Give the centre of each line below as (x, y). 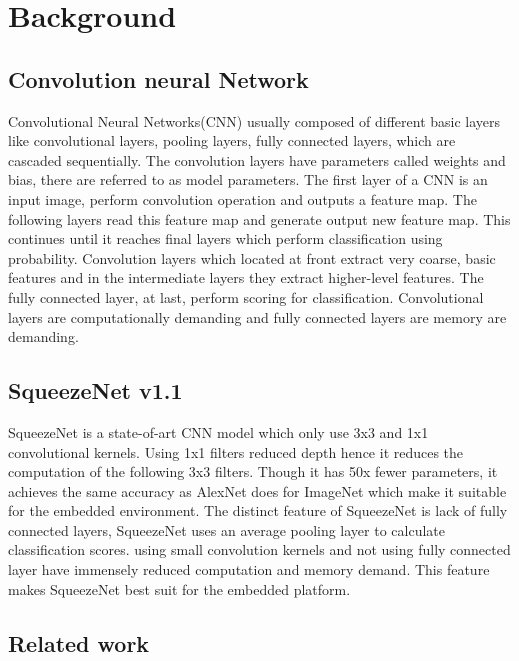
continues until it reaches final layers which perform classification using (225, 238)
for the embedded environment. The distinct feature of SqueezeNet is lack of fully (258, 510)
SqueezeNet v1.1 (95, 390)
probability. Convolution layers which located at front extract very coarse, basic (252, 257)
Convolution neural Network (158, 78)
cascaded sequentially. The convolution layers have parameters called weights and (257, 159)
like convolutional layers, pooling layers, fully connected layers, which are (232, 140)
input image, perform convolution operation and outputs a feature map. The (242, 198)
